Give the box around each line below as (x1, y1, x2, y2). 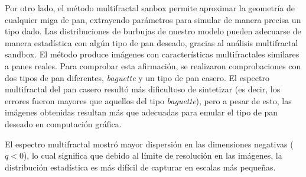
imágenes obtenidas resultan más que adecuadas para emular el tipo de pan (5, 106, 278, 118)
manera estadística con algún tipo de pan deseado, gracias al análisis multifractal (5, 36, 298, 49)
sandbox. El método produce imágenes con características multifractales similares (5, 48, 300, 60)
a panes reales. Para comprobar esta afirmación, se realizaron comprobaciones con (5, 59, 301, 72)
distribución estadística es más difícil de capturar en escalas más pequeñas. (5, 160, 276, 173)
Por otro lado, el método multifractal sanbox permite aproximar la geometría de (5, 2, 295, 14)
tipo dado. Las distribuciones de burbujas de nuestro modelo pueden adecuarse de (5, 25, 301, 37)
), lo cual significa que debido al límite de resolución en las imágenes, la (23, 149, 282, 162)
